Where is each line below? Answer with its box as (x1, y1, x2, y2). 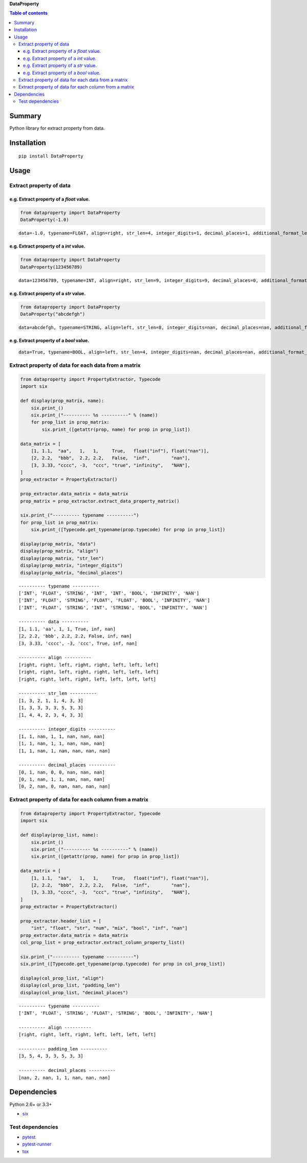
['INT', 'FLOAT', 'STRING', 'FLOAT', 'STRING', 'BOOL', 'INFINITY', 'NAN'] (18, 1011, 213, 1016)
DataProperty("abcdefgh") (20, 311, 85, 317)
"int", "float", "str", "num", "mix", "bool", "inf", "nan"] (31, 925, 188, 931)
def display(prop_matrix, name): (20, 398, 104, 404)
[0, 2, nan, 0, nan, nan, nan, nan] (18, 783, 111, 789)
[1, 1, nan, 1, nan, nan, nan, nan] (18, 748, 111, 754)
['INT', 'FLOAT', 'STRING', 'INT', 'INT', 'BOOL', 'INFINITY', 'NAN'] (18, 590, 200, 596)
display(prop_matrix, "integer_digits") (20, 563, 123, 568)
